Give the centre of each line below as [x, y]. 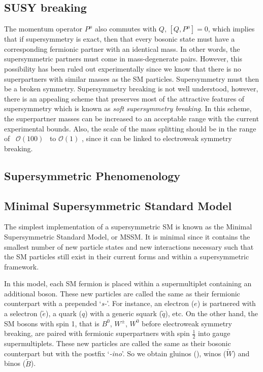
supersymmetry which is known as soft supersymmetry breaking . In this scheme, [128, 108]
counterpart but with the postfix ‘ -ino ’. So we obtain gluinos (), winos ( [115, 353]
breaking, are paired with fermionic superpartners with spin [97, 333]
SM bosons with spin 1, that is [52, 323]
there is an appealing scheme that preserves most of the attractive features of [124, 98]
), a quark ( [64, 313]
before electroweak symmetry [187, 323]
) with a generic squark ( [123, 313]
